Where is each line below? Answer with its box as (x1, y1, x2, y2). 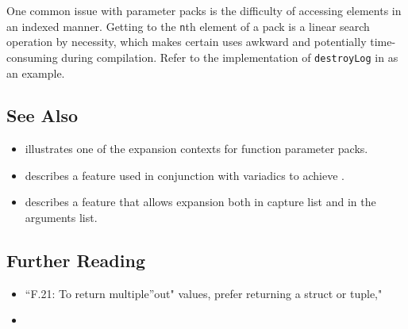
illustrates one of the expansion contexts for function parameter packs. (25, 140, 368, 157)
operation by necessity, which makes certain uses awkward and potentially (6, 33, 367, 50)
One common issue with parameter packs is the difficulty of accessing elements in (6, 2, 402, 18)
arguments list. (25, 209, 98, 226)
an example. (6, 64, 65, 81)
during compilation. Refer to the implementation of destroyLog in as (61, 48, 398, 65)
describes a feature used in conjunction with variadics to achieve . (25, 166, 344, 183)
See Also (6, 103, 79, 128)
